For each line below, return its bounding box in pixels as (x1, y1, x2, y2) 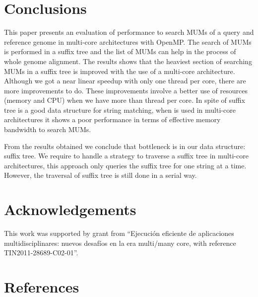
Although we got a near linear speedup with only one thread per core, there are (4, 75, 246, 86)
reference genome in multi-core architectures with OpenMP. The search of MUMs (4, 36, 252, 47)
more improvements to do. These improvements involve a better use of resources (4, 85, 248, 95)
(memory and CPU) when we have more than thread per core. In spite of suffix (4, 95, 245, 105)
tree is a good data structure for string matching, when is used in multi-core (4, 104, 236, 115)
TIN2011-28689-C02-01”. (4, 247, 78, 258)
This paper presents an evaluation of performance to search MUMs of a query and (4, 27, 254, 37)
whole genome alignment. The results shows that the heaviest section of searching (4, 56, 252, 66)
